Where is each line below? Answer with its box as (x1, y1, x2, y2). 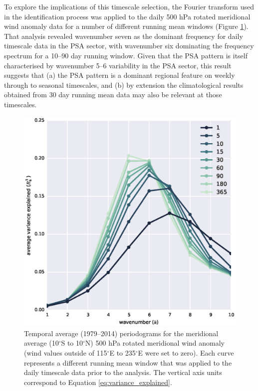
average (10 (24, 338, 59, 348)
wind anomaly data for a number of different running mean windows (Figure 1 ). (4, 21, 249, 31)
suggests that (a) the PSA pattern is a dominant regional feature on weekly (4, 70, 235, 80)
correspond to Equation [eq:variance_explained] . (24, 377, 172, 387)
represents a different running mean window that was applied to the (24, 357, 232, 368)
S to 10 (61, 338, 83, 348)
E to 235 (109, 348, 136, 358)
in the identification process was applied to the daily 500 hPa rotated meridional (4, 11, 251, 21)
